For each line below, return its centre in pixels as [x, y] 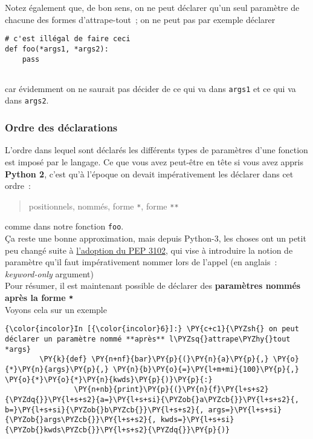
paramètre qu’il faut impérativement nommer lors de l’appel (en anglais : [141, 262]
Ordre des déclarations [61, 127]
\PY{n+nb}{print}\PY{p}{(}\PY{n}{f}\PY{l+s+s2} [171, 390]
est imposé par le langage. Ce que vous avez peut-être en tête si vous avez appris [154, 161]
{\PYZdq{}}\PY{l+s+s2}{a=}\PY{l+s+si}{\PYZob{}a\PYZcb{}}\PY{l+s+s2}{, [152, 399]
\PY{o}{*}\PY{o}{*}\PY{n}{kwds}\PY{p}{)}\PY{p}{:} [109, 379]
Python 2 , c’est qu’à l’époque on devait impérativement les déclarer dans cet [149, 173]
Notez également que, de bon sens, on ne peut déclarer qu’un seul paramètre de [152, 7]
